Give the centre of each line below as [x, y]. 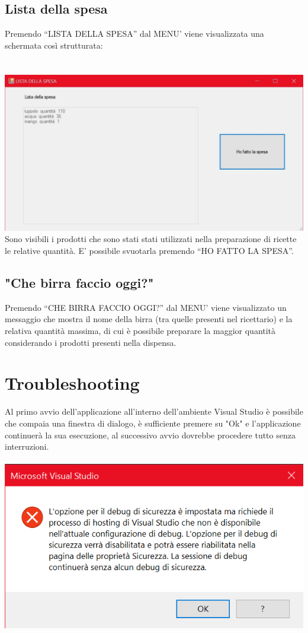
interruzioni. [27, 446]
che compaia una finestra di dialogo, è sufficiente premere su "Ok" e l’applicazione [153, 423]
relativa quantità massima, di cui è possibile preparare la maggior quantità [140, 331]
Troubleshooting [72, 383]
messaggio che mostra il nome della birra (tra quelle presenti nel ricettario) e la [149, 319]
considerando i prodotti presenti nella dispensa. [91, 342]
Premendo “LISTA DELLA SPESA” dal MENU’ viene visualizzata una [134, 34]
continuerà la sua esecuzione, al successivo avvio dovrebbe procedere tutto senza [150, 435]
